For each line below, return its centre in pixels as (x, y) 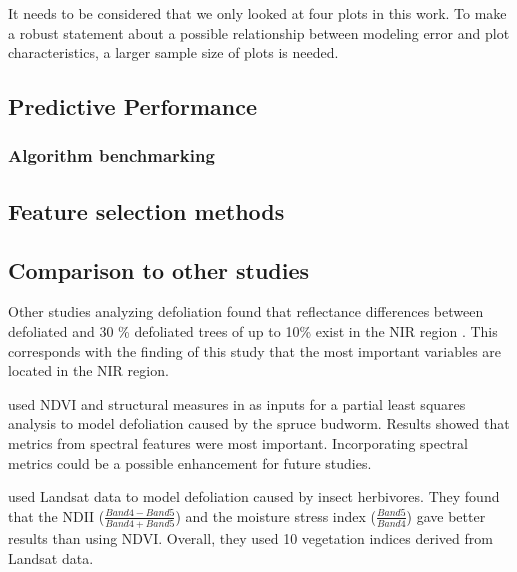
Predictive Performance (132, 106)
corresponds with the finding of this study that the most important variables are (255, 350)
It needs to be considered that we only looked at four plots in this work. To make (257, 13)
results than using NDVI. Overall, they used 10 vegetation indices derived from (250, 538)
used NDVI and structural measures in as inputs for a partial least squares (237, 403)
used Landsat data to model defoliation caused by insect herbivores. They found (254, 496)
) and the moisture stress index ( (276, 515)
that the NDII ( (56, 515)
